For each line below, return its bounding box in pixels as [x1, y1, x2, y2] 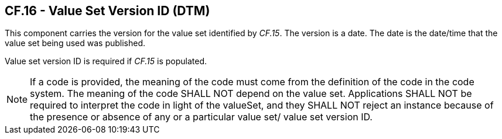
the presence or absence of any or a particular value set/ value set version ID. [30, 111, 373, 123]
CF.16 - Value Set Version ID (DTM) [5, 4, 210, 18]
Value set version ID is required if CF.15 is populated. [5, 56, 207, 67]
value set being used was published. [5, 38, 146, 48]
